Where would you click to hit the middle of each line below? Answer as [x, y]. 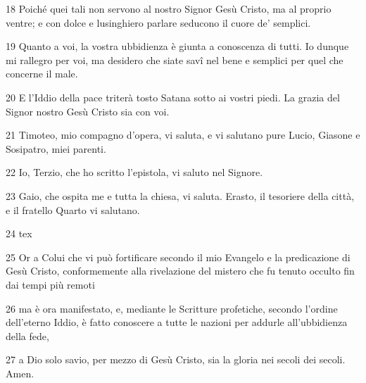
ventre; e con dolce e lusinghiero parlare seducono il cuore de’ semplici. [158, 22]
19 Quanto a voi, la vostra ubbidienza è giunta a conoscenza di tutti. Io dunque [177, 46]
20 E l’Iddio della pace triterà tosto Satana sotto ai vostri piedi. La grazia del [173, 97]
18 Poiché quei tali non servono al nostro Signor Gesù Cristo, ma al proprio [169, 8]
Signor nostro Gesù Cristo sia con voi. [88, 111]
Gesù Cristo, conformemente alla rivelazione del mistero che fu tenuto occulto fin [180, 271]
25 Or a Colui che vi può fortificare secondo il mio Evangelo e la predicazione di [178, 257]
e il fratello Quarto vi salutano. [73, 209]
